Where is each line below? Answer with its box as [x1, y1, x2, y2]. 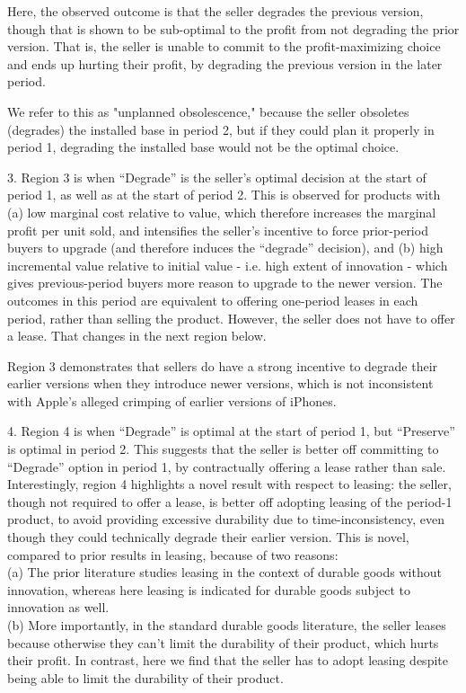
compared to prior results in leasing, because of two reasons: [7, 545, 339, 564]
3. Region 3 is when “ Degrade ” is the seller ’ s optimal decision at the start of [7, 167, 426, 186]
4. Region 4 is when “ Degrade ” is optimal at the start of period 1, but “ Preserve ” [7, 422, 455, 440]
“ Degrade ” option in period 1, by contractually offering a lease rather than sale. [7, 457, 446, 475]
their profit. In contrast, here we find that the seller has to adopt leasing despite [7, 651, 448, 670]
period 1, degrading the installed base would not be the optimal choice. [7, 138, 400, 156]
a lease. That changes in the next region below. [7, 326, 267, 345]
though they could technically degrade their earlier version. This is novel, [7, 528, 409, 546]
